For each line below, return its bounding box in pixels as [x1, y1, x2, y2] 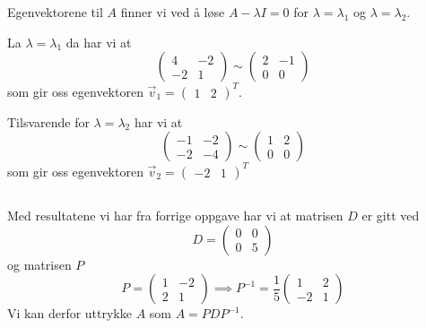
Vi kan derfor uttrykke [7, 304, 132, 323]
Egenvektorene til [7, 3, 103, 21]
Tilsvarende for [7, 112, 90, 131]
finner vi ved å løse [120, 3, 225, 21]
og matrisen [7, 255, 72, 273]
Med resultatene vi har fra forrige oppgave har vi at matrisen [7, 206, 343, 225]
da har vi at [65, 32, 132, 51]
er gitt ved [361, 206, 420, 225]
